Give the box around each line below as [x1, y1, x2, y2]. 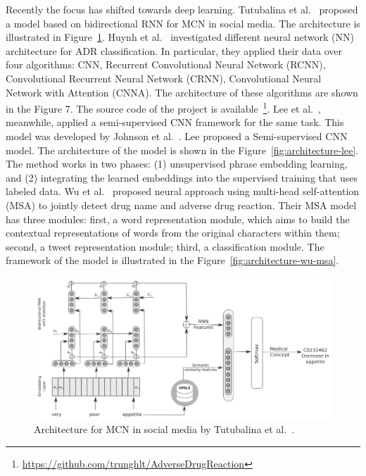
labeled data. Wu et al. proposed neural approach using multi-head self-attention [6, 184, 360, 199]
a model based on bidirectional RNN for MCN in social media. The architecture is [6, 15, 360, 30]
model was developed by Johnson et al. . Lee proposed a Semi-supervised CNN [6, 129, 348, 143]
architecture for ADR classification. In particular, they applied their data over [6, 43, 343, 58]
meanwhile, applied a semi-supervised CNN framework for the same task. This [6, 115, 344, 130]
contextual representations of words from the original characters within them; [6, 225, 340, 240]
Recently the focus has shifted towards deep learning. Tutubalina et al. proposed [6, 2, 358, 16]
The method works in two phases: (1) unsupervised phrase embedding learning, [6, 156, 348, 171]
